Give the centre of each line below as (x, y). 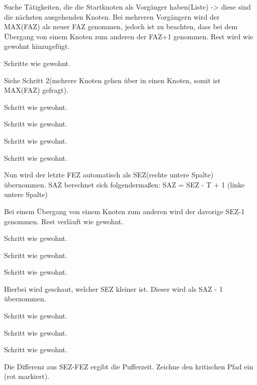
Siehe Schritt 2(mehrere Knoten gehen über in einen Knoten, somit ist (112, 80)
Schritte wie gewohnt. (37, 63)
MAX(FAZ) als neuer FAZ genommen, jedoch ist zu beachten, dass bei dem (121, 26)
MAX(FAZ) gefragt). (36, 90)
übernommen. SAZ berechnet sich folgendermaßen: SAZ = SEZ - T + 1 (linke (124, 184)
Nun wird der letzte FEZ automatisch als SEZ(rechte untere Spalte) (109, 175)
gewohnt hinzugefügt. (37, 46)
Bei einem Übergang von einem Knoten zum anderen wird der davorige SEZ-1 (124, 211)
